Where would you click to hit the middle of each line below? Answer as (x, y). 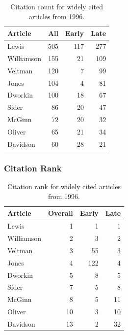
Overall (60, 213)
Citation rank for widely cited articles (64, 186)
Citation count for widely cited (57, 6)
